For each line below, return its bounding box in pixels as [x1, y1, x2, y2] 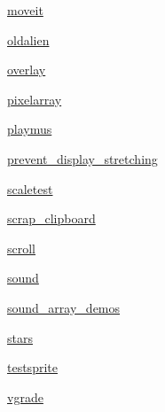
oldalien [7, 30, 50, 49]
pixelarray [7, 89, 62, 108]
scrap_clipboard [7, 209, 96, 228]
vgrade [7, 387, 43, 406]
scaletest [7, 179, 53, 198]
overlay [7, 60, 46, 79]
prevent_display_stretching [7, 149, 158, 167]
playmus [7, 120, 52, 138]
